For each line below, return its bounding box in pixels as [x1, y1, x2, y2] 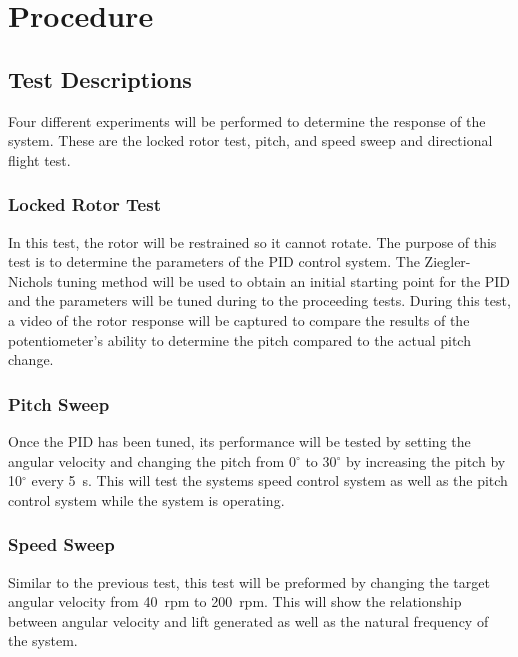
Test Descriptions [8, 63, 192, 94]
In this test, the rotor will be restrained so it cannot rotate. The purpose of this [8, 231, 497, 252]
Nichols [8, 270, 53, 291]
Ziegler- [424, 251, 471, 272]
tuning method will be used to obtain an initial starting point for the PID [57, 270, 511, 291]
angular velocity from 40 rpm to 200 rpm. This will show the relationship [8, 591, 462, 612]
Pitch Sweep [8, 391, 110, 416]
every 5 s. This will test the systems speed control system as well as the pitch [31, 470, 508, 491]
